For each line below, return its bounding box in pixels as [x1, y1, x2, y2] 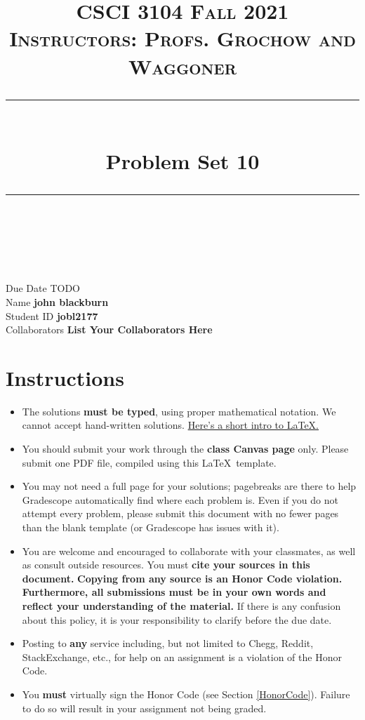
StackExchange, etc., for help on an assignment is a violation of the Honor [22, 649, 342, 664]
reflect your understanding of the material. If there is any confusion [22, 598, 341, 613]
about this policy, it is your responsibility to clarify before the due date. [22, 612, 332, 627]
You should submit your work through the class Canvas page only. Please [22, 441, 349, 455]
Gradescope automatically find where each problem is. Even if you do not [22, 492, 338, 507]
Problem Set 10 [105, 146, 260, 175]
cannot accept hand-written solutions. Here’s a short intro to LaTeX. [22, 418, 319, 432]
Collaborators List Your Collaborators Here [6, 322, 213, 337]
